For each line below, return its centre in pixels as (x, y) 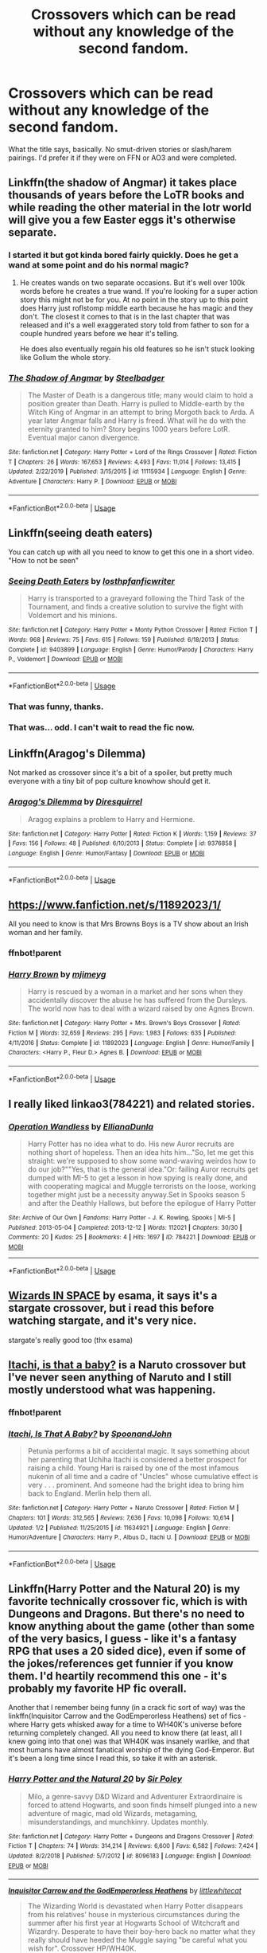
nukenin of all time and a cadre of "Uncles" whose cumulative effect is (143, 1477)
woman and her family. (46, 932)
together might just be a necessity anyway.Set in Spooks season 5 (136, 1195)
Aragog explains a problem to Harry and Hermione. (111, 819)
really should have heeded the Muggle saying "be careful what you (137, 1940)
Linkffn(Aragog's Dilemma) (77, 753)
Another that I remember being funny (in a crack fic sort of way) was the (127, 1708)
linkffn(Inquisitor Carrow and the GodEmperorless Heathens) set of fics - (128, 1716)
